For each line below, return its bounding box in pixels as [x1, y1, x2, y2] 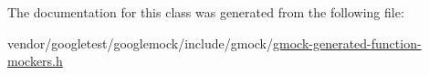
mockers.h [7, 51, 63, 70]
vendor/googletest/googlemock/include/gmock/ [7, 33, 274, 52]
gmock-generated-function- [273, 33, 422, 52]
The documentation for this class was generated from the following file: [7, 3, 404, 21]
